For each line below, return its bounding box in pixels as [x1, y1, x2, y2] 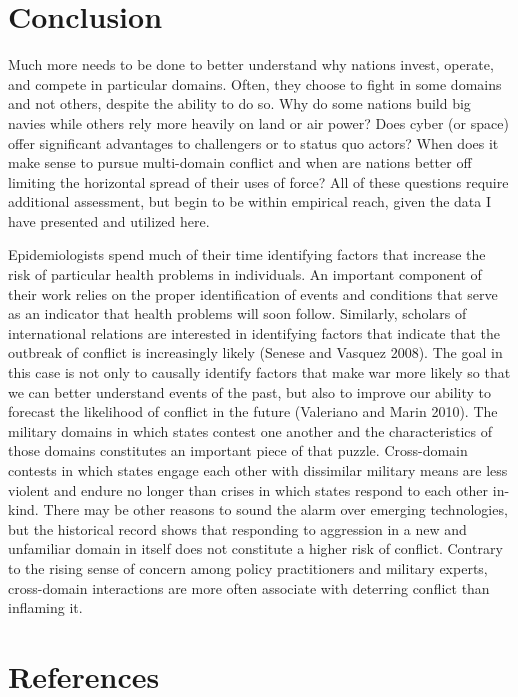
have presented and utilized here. [8, 210, 210, 231]
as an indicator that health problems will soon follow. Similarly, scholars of [8, 303, 467, 324]
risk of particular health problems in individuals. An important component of [8, 264, 482, 285]
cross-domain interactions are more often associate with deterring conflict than [8, 577, 490, 598]
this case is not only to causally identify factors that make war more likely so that [8, 362, 511, 383]
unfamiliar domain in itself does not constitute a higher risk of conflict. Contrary [8, 538, 503, 559]
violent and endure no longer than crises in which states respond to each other [8, 479, 489, 500]
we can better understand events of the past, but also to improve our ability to [8, 381, 492, 402]
